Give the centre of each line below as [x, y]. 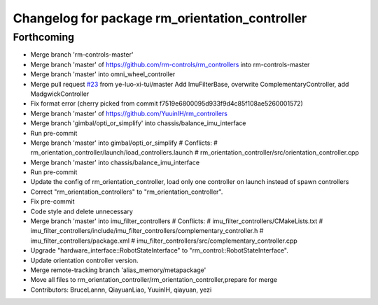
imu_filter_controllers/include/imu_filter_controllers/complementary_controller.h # [147, 231]
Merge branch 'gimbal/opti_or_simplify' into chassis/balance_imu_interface [138, 123]
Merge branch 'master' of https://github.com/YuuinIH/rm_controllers [129, 113]
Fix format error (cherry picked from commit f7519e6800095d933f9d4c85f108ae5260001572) [167, 104]
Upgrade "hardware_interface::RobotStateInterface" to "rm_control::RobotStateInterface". [159, 250]
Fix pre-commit [52, 201]
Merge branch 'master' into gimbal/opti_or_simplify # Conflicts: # [124, 143]
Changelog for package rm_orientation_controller [160, 18]
